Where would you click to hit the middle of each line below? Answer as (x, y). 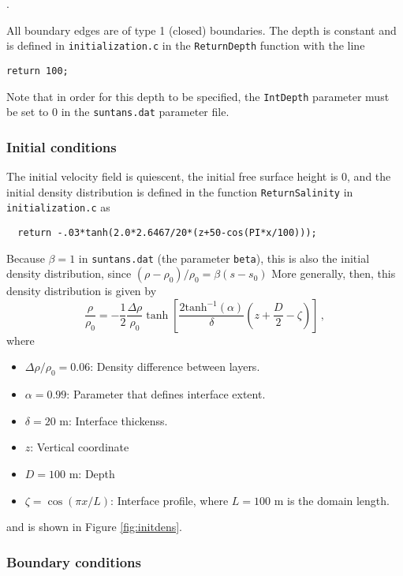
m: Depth (92, 474)
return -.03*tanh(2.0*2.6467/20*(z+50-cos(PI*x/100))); (167, 232)
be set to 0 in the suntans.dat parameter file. (118, 112)
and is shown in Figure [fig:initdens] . (94, 527)
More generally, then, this (334, 273)
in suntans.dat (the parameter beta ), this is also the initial (224, 258)
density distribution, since (69, 273)
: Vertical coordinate (80, 447)
